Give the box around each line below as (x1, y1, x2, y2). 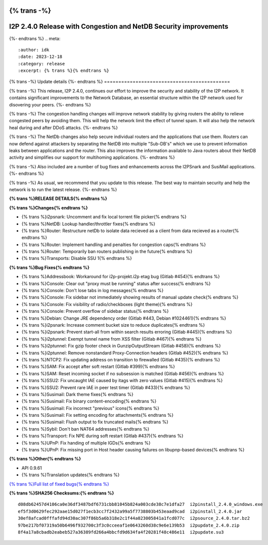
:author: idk (18, 47, 49, 52)
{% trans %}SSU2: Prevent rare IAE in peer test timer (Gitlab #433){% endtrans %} (21, 384, 190, 391)
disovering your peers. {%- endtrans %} (9, 101, 91, 107)
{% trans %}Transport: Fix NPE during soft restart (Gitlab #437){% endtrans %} (21, 433, 184, 439)
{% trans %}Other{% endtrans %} (9, 456, 81, 462)
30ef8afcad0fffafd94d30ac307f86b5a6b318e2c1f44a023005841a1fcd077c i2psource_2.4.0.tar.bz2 (18, 515, 250, 521)
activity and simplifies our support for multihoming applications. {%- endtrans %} (9, 154, 175, 160)
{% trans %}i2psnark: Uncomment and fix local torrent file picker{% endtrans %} (21, 214, 187, 220)
